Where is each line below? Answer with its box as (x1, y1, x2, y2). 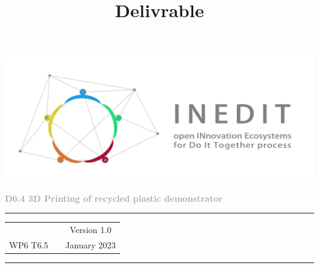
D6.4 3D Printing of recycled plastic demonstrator (5, 191, 223, 204)
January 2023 (65, 238, 116, 251)
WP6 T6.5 (9, 238, 48, 251)
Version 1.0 (69, 223, 112, 236)
